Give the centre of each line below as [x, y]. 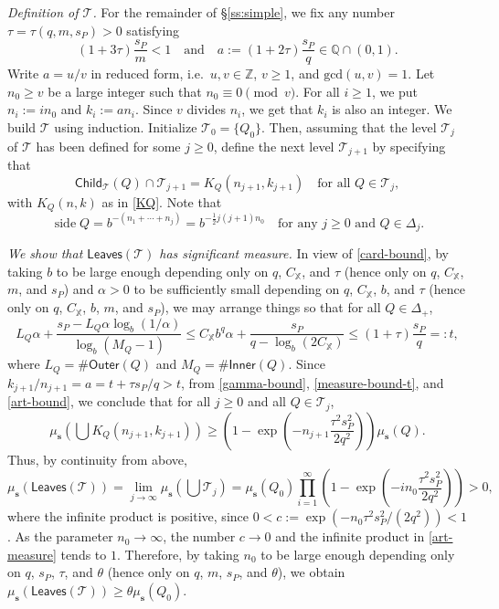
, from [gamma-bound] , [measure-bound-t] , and [312, 382]
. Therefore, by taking [178, 554]
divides [207, 109]
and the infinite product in [350, 536]
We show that [45, 253]
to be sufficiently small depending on [237, 289]
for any [297, 223]
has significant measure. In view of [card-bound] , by [304, 253]
